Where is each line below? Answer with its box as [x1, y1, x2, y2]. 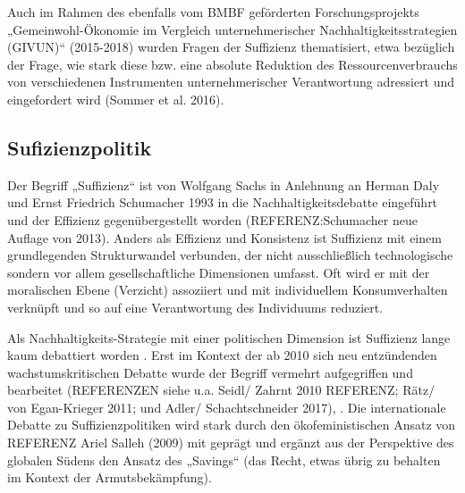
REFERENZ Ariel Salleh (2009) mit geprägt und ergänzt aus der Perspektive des [7, 433, 454, 452]
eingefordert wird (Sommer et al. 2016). [7, 89, 224, 108]
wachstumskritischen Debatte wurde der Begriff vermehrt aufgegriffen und [7, 363, 413, 381]
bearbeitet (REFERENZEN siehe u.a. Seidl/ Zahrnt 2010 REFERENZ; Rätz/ [7, 380, 435, 399]
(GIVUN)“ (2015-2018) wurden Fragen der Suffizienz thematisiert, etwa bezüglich [7, 38, 455, 56]
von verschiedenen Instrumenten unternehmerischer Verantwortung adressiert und [7, 72, 455, 91]
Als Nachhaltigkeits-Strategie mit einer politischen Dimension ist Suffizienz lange [7, 328, 451, 347]
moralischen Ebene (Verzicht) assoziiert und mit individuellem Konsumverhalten [7, 280, 448, 299]
